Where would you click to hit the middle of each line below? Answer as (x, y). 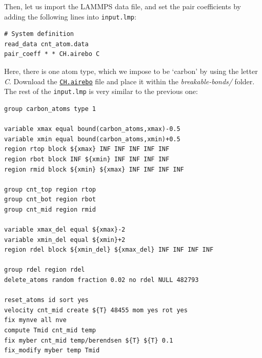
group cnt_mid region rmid (50, 209)
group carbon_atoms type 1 (50, 109)
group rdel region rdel (45, 270)
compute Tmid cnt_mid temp (50, 330)
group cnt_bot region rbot (50, 200)
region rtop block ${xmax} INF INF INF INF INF (87, 149)
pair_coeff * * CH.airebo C (52, 54)
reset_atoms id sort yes (46, 300)
